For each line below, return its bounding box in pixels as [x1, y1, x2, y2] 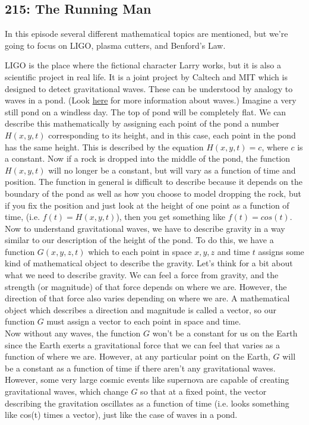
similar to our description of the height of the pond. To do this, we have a [5, 234, 274, 246]
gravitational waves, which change [5, 385, 128, 398]
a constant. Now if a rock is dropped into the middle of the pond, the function [5, 152, 291, 165]
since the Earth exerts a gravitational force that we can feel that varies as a [5, 338, 280, 351]
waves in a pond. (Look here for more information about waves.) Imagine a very [5, 94, 297, 106]
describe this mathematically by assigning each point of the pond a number [5, 117, 279, 130]
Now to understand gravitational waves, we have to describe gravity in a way [5, 222, 285, 234]
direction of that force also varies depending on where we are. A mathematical [5, 292, 290, 304]
